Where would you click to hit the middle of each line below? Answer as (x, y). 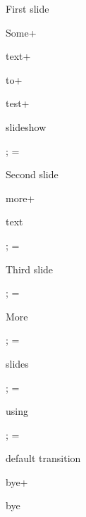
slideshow (26, 126)
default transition (43, 458)
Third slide (30, 269)
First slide (27, 8)
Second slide (32, 174)
